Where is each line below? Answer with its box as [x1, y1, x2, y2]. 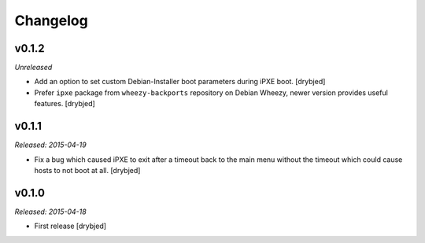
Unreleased [14, 63, 53, 72]
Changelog [14, 12, 88, 29]
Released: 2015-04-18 [14, 207, 87, 216]
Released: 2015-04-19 [14, 140, 87, 149]
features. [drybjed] [34, 99, 96, 109]
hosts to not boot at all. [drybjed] [34, 165, 141, 175]
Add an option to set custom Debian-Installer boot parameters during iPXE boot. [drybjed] [34, 77, 326, 87]
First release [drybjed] [34, 221, 106, 231]
